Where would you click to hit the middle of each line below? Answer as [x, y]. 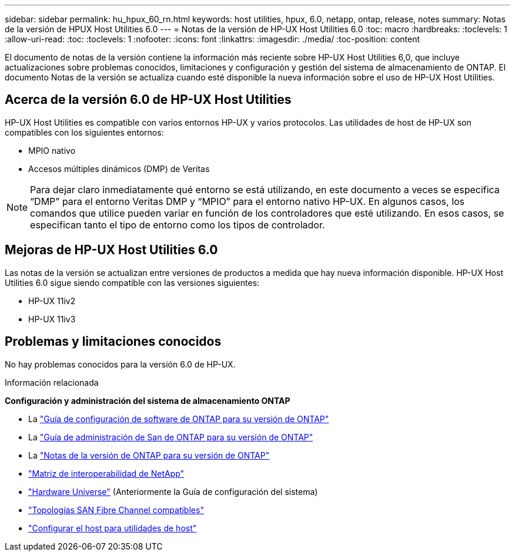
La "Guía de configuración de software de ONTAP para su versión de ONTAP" [179, 419]
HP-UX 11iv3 [52, 319]
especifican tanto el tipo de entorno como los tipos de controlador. [178, 225]
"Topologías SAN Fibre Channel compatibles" [116, 510]
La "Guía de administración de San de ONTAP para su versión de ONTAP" [171, 437]
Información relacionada [52, 382]
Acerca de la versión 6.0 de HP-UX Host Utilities [148, 100]
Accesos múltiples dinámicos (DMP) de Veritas [119, 169]
